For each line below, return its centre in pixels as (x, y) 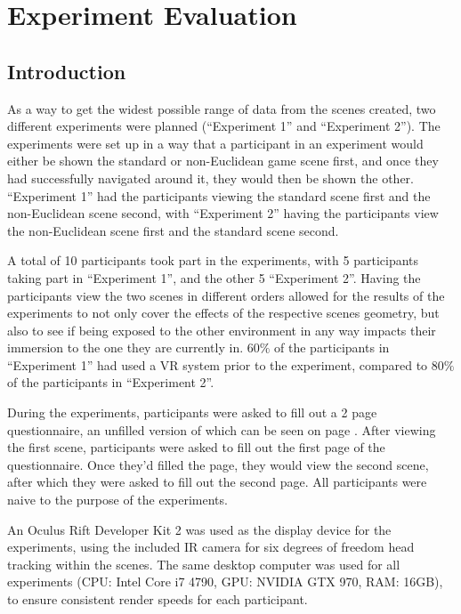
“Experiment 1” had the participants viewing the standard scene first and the (219, 195)
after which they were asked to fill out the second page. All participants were (217, 482)
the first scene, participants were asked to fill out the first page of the (196, 447)
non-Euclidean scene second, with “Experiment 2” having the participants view (223, 213)
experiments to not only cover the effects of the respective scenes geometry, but (223, 313)
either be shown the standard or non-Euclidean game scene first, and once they (223, 161)
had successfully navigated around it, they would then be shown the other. (210, 178)
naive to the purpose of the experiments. (117, 500)
